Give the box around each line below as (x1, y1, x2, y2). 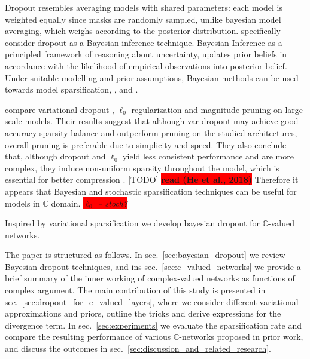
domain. (51, 197, 81, 209)
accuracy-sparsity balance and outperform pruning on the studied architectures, (5, 126, 297, 139)
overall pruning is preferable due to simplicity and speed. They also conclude (5, 138, 287, 151)
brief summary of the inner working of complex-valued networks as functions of (5, 272, 295, 284)
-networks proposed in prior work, (179, 330, 303, 343)
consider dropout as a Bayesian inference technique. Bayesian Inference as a (5, 36, 282, 48)
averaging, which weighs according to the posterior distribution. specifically (5, 24, 281, 37)
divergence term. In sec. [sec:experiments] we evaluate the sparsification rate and (5, 318, 302, 331)
